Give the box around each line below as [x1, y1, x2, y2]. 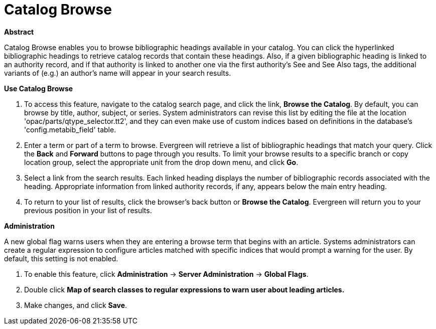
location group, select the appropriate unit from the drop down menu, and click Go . [24, 157, 299, 167]
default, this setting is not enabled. [4, 254, 118, 263]
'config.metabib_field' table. [24, 125, 116, 134]
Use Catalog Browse [4, 84, 73, 93]
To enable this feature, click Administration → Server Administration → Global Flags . [24, 269, 309, 278]
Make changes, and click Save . [24, 300, 127, 309]
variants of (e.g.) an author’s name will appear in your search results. [4, 68, 231, 77]
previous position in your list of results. [24, 206, 152, 215]
